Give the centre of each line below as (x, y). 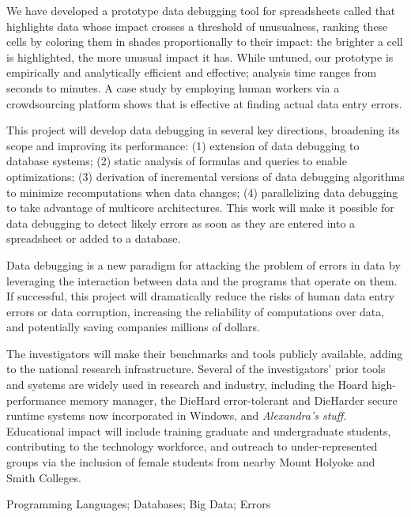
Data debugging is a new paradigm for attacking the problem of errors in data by (204, 264)
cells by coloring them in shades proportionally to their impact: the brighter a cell (205, 42)
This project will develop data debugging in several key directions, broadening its (203, 130)
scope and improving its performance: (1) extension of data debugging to (183, 145)
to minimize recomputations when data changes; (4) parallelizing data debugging (202, 192)
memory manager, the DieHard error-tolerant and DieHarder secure (234, 400)
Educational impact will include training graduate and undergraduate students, (199, 430)
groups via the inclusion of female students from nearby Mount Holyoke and (191, 462)
